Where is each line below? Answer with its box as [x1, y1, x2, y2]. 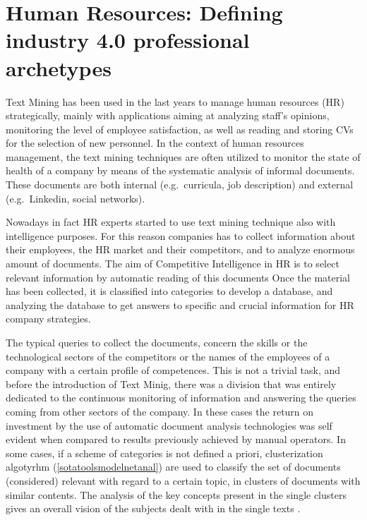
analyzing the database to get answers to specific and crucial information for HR [6, 297, 354, 312]
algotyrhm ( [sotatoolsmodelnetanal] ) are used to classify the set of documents [6, 459, 341, 474]
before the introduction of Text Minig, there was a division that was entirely [6, 376, 337, 391]
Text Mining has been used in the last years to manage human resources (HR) [6, 94, 344, 109]
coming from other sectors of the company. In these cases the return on [6, 404, 314, 418]
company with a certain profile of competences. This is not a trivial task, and [6, 363, 341, 377]
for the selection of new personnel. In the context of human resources [6, 135, 304, 150]
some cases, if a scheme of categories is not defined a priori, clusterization [6, 445, 323, 460]
